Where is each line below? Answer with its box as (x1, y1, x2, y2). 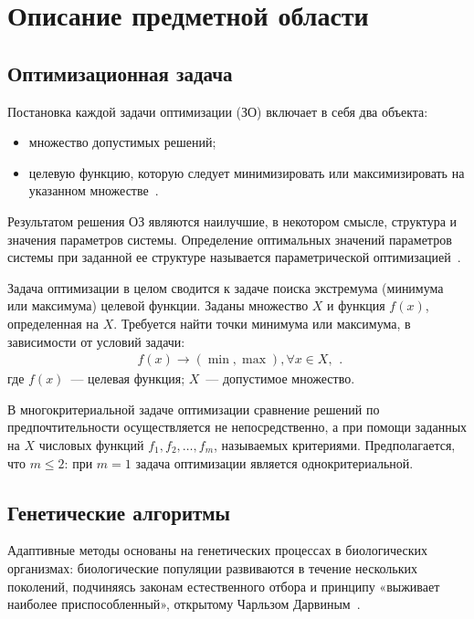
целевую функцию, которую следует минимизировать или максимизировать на (28, 163, 465, 182)
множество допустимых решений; (28, 132, 216, 152)
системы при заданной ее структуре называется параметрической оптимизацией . (7, 247, 461, 267)
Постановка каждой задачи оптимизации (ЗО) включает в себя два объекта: (7, 101, 428, 121)
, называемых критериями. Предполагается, (214, 435, 456, 454)
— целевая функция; (70, 369, 185, 388)
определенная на (7, 313, 100, 332)
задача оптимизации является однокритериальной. (135, 453, 414, 472)
